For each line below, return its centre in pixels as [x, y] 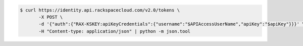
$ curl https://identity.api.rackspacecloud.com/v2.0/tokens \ [100, 10]
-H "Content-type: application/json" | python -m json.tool [115, 31]
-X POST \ [51, 17]
